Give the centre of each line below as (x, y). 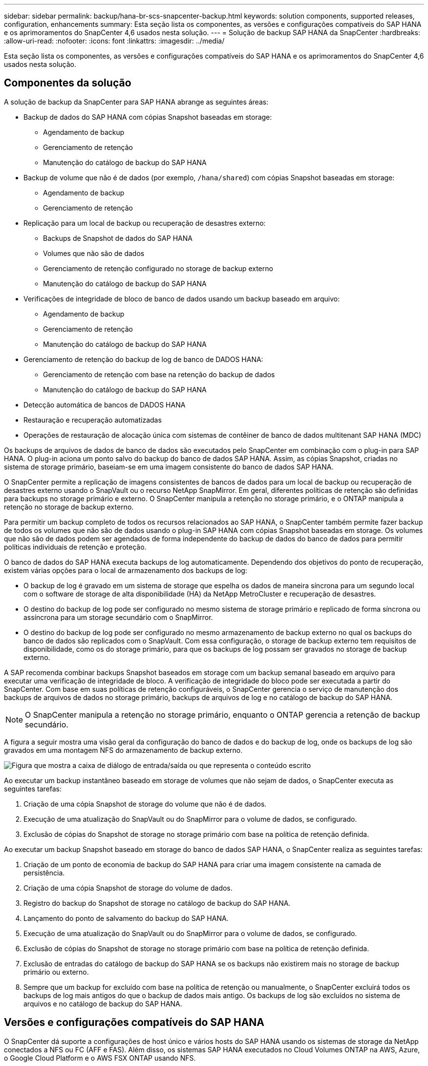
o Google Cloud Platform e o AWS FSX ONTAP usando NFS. (100, 1058)
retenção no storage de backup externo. (69, 507)
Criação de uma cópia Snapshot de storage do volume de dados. (128, 888)
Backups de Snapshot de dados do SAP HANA (118, 238)
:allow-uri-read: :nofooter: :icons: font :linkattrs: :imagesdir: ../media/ (114, 41)
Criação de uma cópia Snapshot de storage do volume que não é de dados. (145, 804)
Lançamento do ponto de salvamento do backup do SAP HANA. (126, 918)
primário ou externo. (56, 972)
